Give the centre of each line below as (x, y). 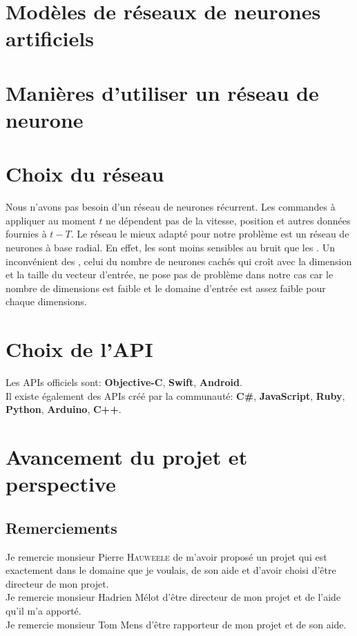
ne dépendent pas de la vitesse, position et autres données (228, 220)
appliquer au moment (51, 220)
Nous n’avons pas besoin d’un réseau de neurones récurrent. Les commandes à (171, 207)
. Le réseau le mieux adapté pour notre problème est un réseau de (210, 234)
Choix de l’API (79, 349)
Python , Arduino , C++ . (64, 409)
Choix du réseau (85, 174)
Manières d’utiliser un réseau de (162, 92)
